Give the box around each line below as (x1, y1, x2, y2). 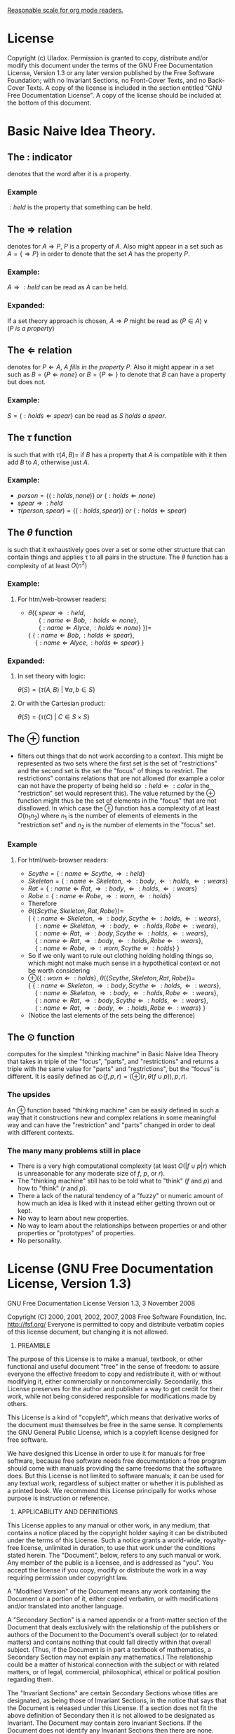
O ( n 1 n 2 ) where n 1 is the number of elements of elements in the (17, 811, 198, 821)
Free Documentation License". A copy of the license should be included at (7, 91, 222, 99)
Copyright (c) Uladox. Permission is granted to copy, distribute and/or (7, 53, 208, 62)
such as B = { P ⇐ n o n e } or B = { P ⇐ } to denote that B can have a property (7, 370, 227, 379)
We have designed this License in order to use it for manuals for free (7, 1449, 206, 1457)
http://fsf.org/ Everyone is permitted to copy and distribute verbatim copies (7, 1320, 224, 1328)
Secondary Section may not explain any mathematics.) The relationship (7, 1653, 213, 1661)
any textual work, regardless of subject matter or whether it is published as (7, 1478, 224, 1487)
